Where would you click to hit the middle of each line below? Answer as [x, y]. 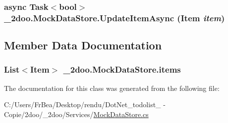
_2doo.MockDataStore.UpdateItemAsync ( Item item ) [114, 18]
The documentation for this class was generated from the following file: [112, 88]
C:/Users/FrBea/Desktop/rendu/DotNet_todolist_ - [85, 104]
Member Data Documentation [83, 45]
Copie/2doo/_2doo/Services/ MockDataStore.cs [76, 114]
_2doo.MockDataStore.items [122, 69]
